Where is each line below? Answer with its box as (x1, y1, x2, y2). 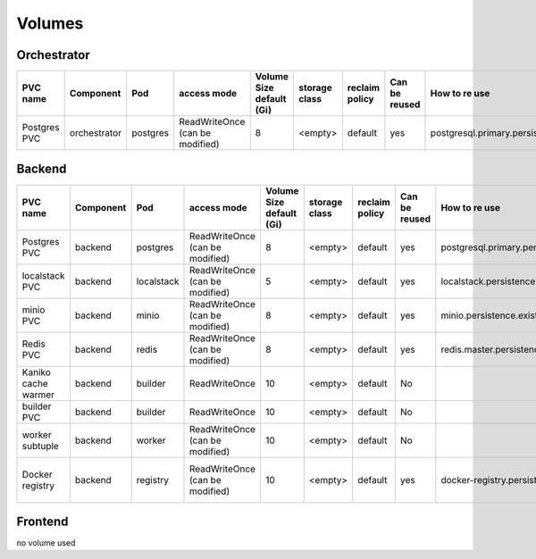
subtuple (21, 439, 60, 452)
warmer (21, 388, 55, 401)
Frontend (16, 514, 69, 529)
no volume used (16, 538, 76, 548)
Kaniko (21, 366, 51, 379)
